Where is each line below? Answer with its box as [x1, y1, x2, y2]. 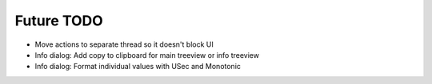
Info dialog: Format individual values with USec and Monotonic [34, 62, 242, 71]
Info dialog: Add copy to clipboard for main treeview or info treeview [34, 50, 260, 59]
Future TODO [14, 12, 103, 29]
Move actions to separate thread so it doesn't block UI [34, 40, 214, 49]
